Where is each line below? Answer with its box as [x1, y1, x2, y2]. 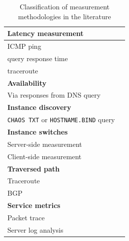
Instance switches [7, 127, 68, 137]
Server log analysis [7, 224, 64, 235]
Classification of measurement [20, 1, 110, 11]
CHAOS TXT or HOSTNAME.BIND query [7, 114, 115, 125]
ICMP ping [7, 41, 41, 51]
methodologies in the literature [18, 11, 111, 21]
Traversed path [7, 163, 60, 173]
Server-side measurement [7, 138, 82, 149]
